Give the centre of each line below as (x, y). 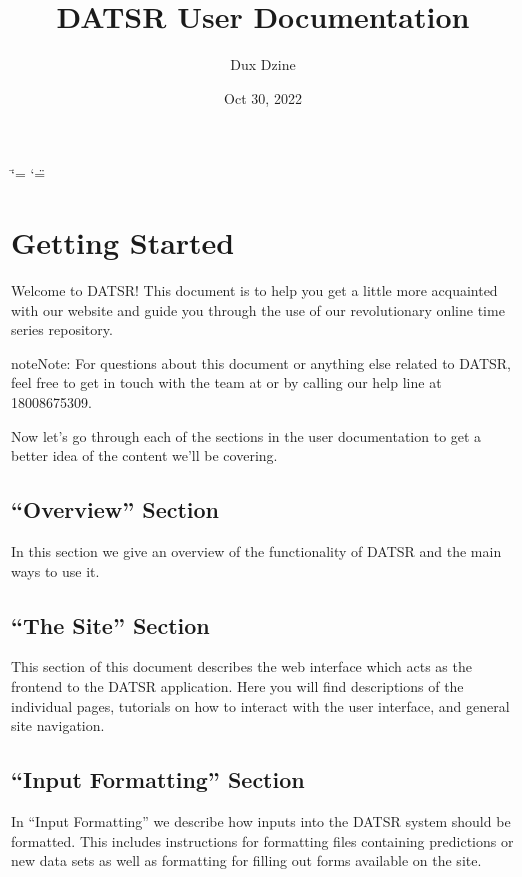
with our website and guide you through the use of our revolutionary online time (258, 309)
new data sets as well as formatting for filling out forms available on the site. (246, 860)
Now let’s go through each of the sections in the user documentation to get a (246, 435)
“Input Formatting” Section (158, 779)
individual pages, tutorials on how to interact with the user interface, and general (260, 705)
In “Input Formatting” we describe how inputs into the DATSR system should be (261, 820)
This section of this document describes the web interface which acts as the (241, 666)
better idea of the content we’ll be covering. (144, 455)
